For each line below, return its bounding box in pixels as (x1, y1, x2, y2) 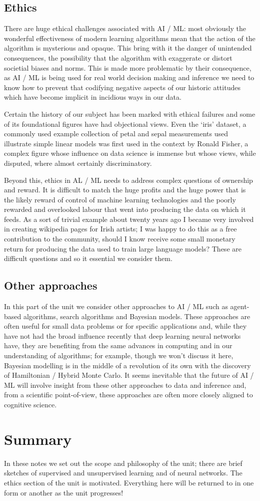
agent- (230, 301, 249, 312)
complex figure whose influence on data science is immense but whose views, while (4, 148, 256, 158)
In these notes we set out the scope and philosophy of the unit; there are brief (4, 457, 242, 468)
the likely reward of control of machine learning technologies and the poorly (4, 194, 236, 204)
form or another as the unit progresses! (4, 487, 123, 497)
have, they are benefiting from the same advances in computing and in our (4, 340, 232, 351)
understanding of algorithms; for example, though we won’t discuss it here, (4, 350, 233, 361)
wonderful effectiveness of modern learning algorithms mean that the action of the (4, 33, 255, 43)
